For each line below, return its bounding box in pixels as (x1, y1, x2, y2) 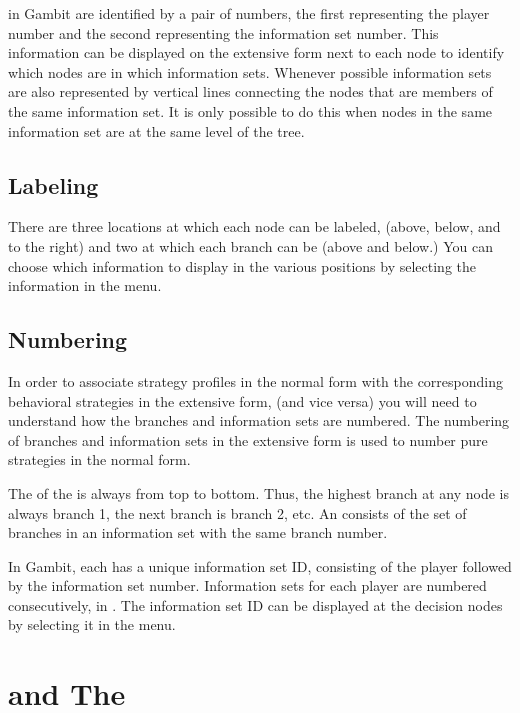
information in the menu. (8, 275, 162, 296)
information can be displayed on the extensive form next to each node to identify (8, 42, 505, 63)
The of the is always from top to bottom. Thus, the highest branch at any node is (8, 482, 509, 503)
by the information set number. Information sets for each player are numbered (8, 575, 487, 596)
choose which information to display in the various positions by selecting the (8, 255, 476, 276)
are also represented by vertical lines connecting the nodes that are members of (8, 81, 493, 102)
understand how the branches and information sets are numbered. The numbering (8, 410, 510, 431)
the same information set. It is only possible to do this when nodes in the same (8, 100, 493, 121)
